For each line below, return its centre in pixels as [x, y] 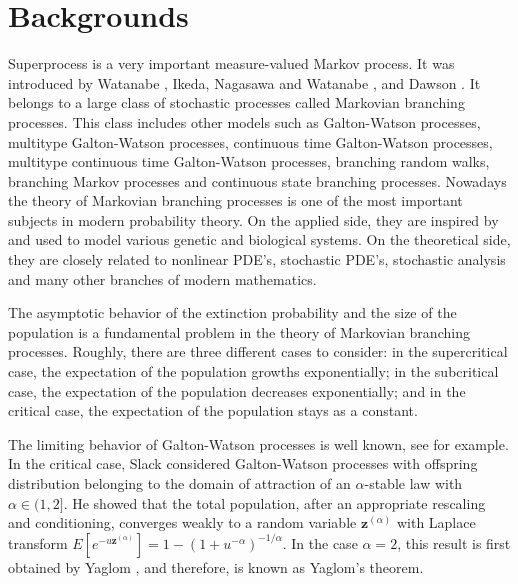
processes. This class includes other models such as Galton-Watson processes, [244, 121]
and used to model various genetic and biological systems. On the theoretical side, [259, 239]
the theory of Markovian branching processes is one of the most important [235, 200]
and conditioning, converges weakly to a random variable [182, 522]
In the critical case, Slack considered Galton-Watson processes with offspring [243, 463]
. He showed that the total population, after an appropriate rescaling [274, 502]
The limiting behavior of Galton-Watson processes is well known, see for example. [258, 443]
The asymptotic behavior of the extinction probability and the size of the [232, 312]
